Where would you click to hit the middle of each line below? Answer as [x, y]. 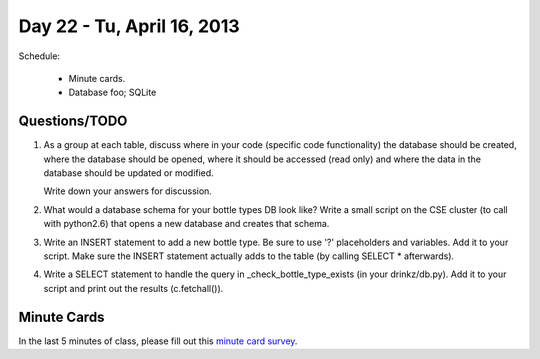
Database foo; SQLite [112, 92]
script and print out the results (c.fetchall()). [133, 288]
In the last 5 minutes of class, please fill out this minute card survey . [158, 341]
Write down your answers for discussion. [127, 191]
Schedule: [39, 56]
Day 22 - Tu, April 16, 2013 [129, 26]
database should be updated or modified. [128, 173]
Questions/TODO [73, 121]
